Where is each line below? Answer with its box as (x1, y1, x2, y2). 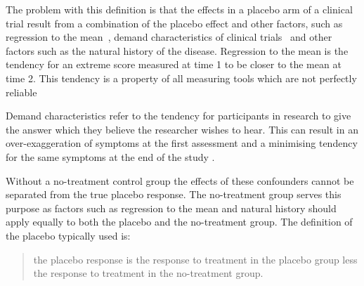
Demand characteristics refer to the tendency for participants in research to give (6, 108, 351, 123)
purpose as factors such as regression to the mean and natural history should (6, 200, 337, 215)
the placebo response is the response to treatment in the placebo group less (33, 252, 358, 266)
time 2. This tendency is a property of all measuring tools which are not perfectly (6, 70, 357, 85)
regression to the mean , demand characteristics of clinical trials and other (6, 30, 332, 44)
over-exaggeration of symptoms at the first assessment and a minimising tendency (6, 136, 358, 150)
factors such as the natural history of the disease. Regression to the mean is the (6, 43, 349, 58)
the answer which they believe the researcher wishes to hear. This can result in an (6, 122, 358, 136)
